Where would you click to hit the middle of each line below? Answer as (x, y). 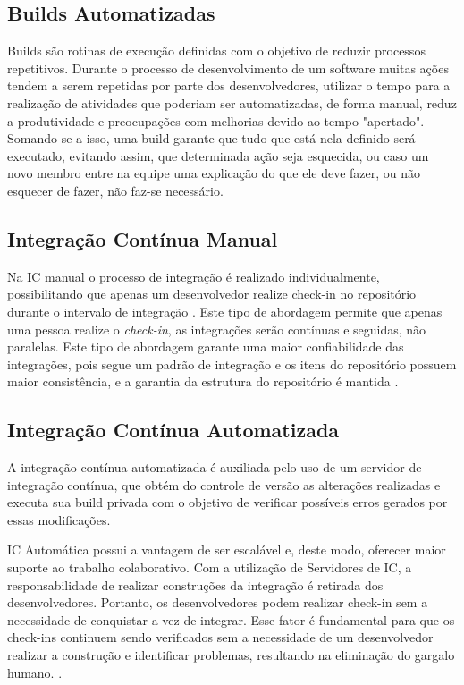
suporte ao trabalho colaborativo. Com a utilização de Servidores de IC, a (210, 567)
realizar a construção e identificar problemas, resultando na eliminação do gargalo (231, 655)
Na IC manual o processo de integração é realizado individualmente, (194, 276)
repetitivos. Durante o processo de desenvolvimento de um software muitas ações (228, 68)
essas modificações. (59, 519)
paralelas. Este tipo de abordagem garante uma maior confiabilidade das (206, 347)
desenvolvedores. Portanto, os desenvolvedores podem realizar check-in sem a (218, 602)
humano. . (35, 672)
